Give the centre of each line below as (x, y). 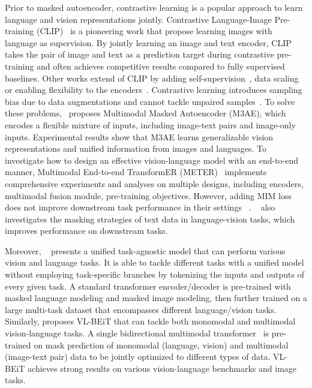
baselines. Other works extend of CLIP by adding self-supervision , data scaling (152, 78)
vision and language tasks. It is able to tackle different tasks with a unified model (154, 262)
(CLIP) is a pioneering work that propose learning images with (154, 31)
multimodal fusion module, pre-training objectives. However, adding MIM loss (148, 195)
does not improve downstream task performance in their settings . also (140, 207)
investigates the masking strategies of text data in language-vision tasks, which (150, 219)
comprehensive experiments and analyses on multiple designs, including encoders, (154, 183)
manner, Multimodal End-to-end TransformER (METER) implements (136, 172)
